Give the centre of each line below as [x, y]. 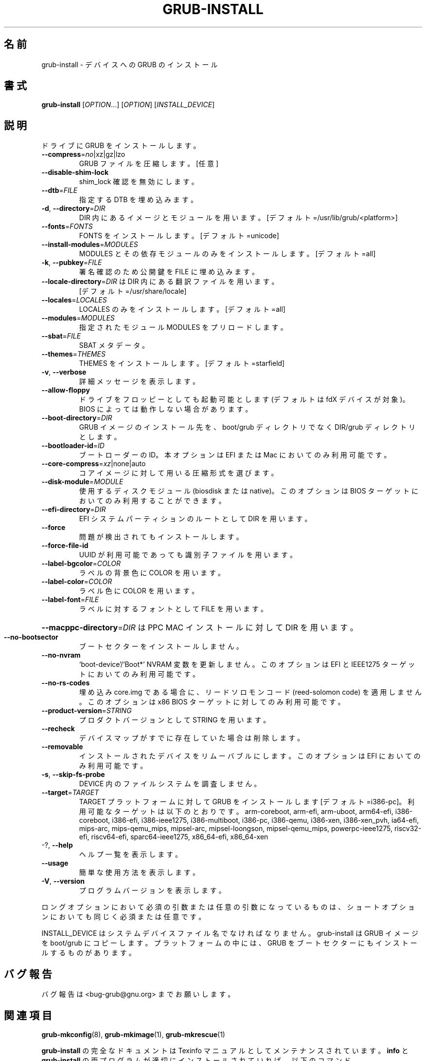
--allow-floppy [66, 390]
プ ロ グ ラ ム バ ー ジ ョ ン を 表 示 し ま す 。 [152, 890]
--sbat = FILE [61, 336]
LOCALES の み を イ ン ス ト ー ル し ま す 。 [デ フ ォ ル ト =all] [182, 309]
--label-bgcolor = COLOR [81, 564]
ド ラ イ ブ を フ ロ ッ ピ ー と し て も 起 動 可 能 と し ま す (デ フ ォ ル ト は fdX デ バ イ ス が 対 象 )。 [244, 399]
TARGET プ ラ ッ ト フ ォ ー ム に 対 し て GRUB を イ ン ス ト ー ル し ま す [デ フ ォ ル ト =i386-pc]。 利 [247, 802]
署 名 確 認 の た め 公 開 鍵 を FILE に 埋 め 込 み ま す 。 [169, 272]
